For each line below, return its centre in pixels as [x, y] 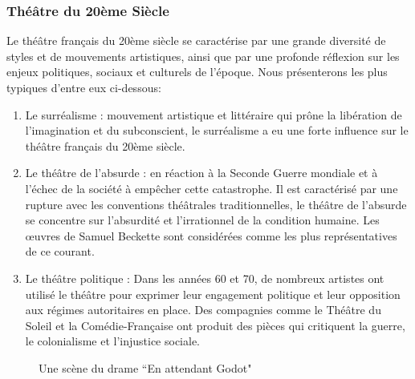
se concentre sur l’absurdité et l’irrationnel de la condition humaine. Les [202, 220]
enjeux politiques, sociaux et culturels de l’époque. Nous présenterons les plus [197, 72]
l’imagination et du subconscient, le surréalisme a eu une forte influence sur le [217, 130]
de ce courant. [60, 251]
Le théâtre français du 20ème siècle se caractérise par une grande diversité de [196, 40]
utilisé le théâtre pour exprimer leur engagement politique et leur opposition [213, 294]
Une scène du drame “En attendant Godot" [145, 367]
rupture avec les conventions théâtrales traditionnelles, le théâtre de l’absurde [216, 204]
